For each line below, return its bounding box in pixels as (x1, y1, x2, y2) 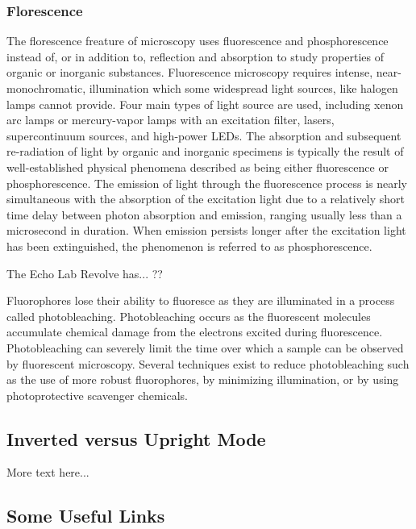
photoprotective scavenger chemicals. (6, 386, 188, 403)
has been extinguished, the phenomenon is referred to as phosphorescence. (6, 237, 372, 254)
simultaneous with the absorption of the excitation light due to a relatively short (6, 190, 405, 207)
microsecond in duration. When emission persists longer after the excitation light (6, 222, 406, 239)
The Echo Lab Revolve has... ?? (6, 264, 163, 281)
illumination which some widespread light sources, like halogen (89, 80, 398, 96)
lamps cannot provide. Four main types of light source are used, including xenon (6, 95, 404, 112)
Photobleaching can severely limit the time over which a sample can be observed (6, 339, 404, 356)
